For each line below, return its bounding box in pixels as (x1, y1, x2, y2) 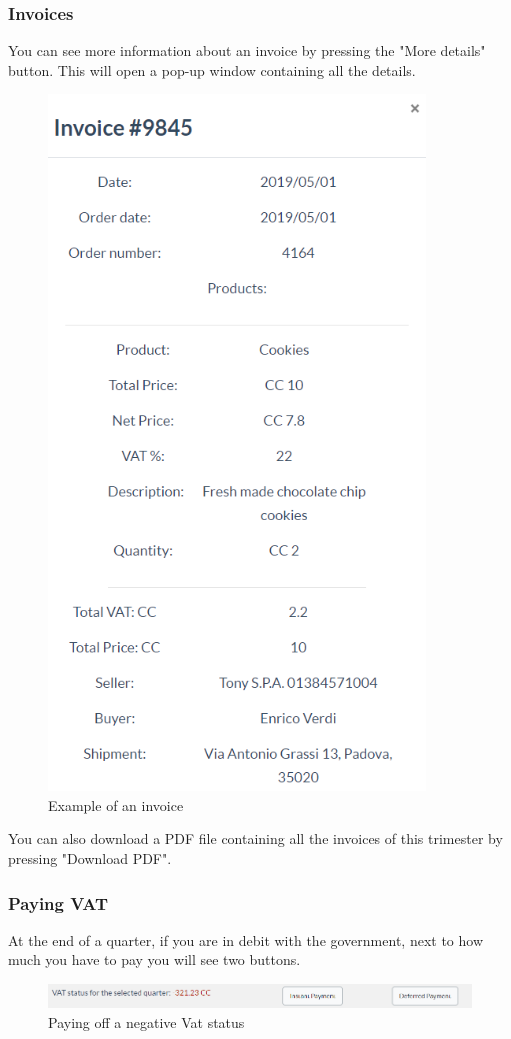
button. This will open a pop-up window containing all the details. (8, 59, 416, 80)
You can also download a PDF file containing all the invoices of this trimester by (8, 828, 503, 849)
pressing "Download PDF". (8, 848, 172, 868)
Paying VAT (8, 890, 109, 915)
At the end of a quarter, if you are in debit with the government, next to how (8, 929, 483, 950)
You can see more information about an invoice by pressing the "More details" (8, 40, 486, 61)
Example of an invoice (48, 794, 184, 815)
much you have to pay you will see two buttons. (8, 949, 301, 970)
